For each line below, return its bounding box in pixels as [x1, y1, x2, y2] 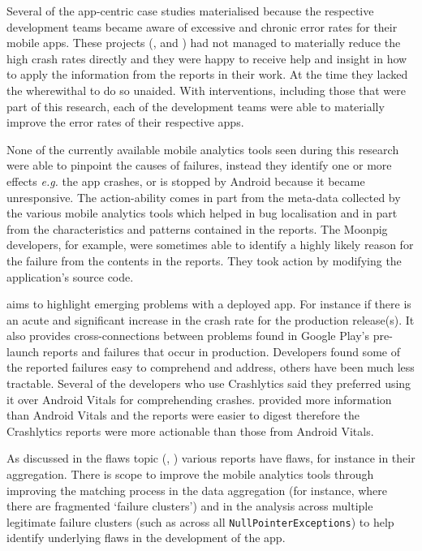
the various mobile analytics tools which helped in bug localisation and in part [6, 204, 398, 222]
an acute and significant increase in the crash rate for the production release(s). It [6, 311, 415, 328]
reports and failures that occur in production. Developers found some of [42, 342, 400, 359]
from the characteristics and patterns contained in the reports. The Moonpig [6, 220, 388, 237]
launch [6, 342, 40, 359]
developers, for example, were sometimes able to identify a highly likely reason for [6, 236, 414, 253]
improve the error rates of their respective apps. [6, 114, 244, 131]
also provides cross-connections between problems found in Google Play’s [6, 327, 369, 344]
